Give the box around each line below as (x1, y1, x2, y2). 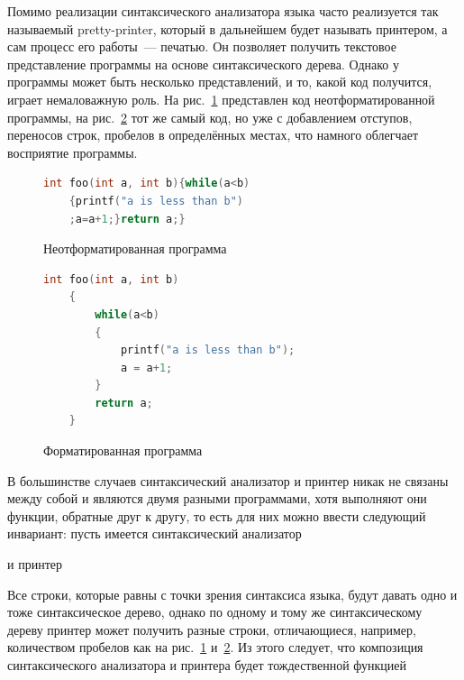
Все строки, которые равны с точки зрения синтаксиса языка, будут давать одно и (7, 584, 458, 603)
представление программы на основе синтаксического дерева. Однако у (7, 54, 399, 73)
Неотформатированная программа (43, 239, 227, 258)
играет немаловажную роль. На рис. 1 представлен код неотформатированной (7, 89, 435, 108)
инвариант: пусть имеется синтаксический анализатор (7, 524, 302, 543)
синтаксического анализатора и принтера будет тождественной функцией (7, 656, 407, 674)
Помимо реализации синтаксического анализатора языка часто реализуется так (7, 2, 439, 20)
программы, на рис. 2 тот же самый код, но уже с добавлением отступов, (7, 107, 413, 126)
